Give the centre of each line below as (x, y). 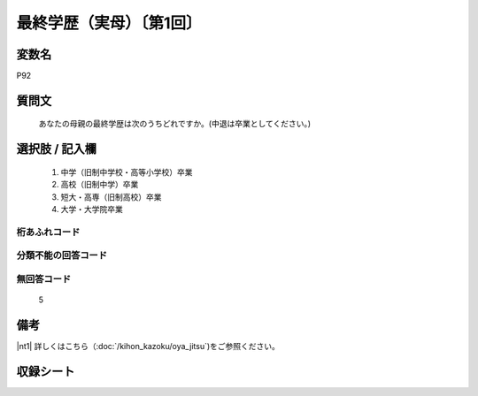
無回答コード (44, 278)
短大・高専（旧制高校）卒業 (111, 197)
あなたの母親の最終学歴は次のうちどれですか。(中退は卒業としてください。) (175, 124)
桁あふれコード (48, 232)
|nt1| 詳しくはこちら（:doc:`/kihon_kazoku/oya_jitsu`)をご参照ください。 (148, 346)
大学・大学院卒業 (92, 209)
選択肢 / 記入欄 (57, 149)
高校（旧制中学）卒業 (100, 185)
